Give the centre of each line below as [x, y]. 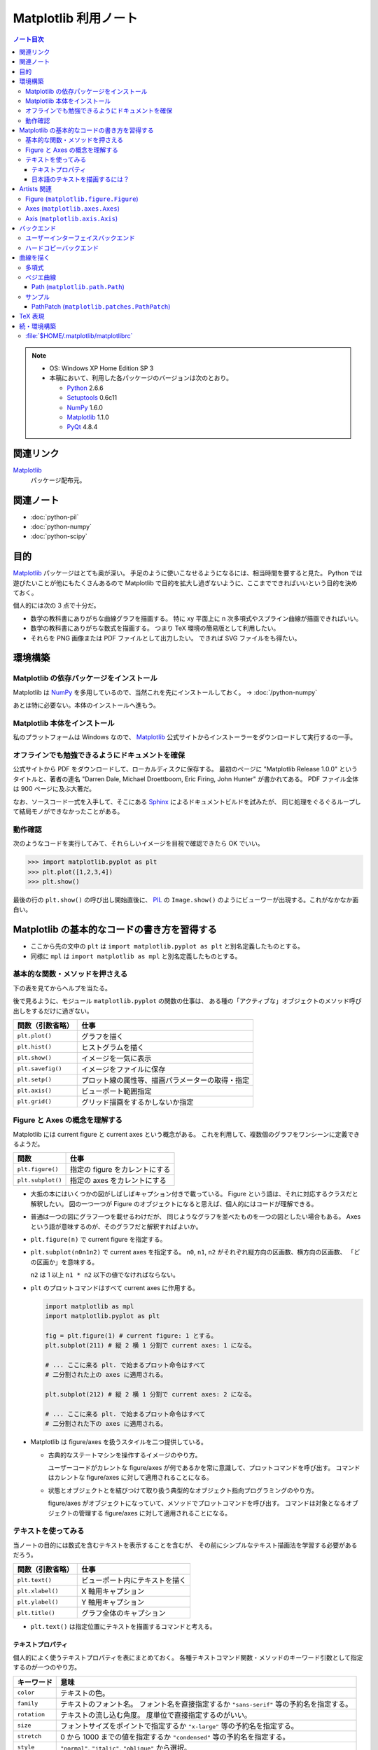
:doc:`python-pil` [55, 517]
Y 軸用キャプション [113, 1602]
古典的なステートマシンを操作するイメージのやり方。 [125, 1455]
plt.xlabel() [38, 1591]
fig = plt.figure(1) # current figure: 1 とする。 [131, 1336]
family [28, 1703]
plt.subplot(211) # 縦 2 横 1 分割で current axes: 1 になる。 [150, 1345]
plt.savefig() [40, 1069]
